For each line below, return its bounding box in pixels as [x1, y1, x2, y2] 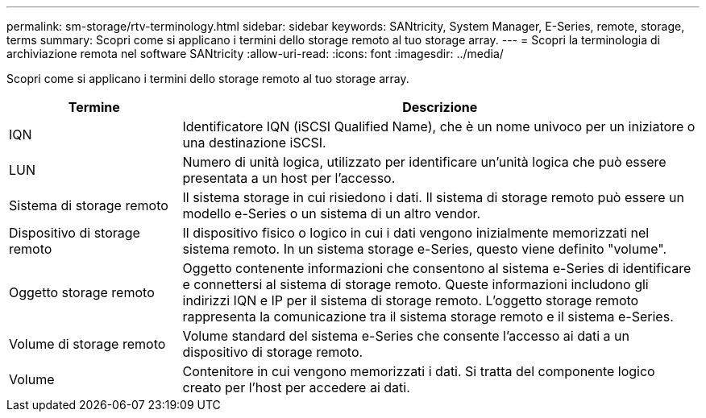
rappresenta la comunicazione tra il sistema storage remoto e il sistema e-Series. [182, 308, 674, 325]
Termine [68, 99, 120, 115]
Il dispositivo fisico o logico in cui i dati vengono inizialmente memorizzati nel [182, 225, 650, 241]
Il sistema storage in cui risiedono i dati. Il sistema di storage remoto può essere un [182, 189, 684, 205]
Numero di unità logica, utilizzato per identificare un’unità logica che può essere [182, 154, 667, 170]
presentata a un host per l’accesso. [182, 170, 396, 186]
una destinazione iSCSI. [182, 135, 326, 151]
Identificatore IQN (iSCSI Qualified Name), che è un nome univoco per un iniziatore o [182, 118, 696, 135]
